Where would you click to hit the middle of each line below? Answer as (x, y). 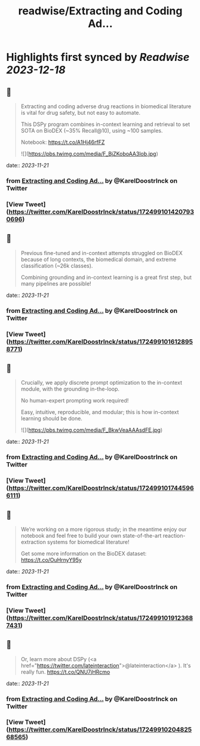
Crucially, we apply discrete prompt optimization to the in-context (101, 383)
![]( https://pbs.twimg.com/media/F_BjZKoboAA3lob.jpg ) (89, 154)
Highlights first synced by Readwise (98, 57)
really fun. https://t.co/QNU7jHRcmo (65, 672)
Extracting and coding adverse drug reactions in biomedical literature (106, 106)
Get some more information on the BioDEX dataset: (84, 553)
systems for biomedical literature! (88, 542)
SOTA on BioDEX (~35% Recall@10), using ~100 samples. (92, 131)
